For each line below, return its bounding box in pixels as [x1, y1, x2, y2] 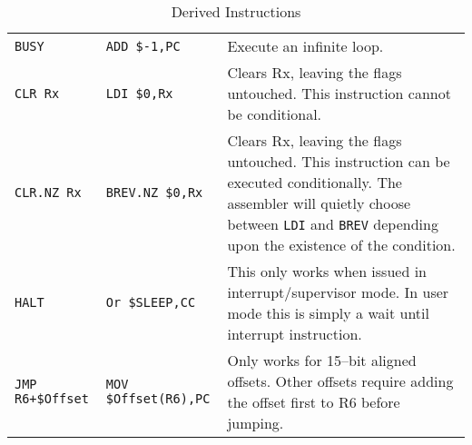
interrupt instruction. [227, 323, 362, 344]
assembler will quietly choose [227, 193, 411, 213]
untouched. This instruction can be [227, 151, 450, 172]
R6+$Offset [15, 391, 89, 406]
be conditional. [227, 104, 322, 124]
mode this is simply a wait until [227, 302, 429, 323]
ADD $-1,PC [105, 38, 181, 54]
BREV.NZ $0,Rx [105, 185, 203, 200]
